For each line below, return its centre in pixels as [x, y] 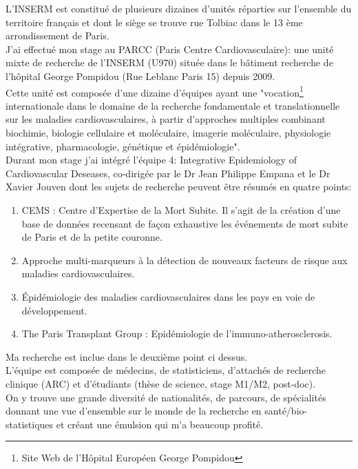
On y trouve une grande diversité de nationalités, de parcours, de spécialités [166, 397]
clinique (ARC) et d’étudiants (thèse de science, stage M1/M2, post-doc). [161, 383]
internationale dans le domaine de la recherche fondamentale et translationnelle [173, 105]
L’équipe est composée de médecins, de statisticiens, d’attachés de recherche [166, 370]
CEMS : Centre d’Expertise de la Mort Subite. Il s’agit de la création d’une [181, 209]
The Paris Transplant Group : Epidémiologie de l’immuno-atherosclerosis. [177, 333]
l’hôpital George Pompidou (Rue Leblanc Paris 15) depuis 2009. [140, 76]
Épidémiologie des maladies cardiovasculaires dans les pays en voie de [168, 296]
